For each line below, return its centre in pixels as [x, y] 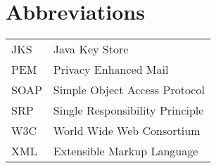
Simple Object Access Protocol [129, 90]
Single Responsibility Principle [128, 110]
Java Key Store [91, 49]
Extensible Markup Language [126, 151]
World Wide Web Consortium [127, 131]
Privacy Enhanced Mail [111, 70]
